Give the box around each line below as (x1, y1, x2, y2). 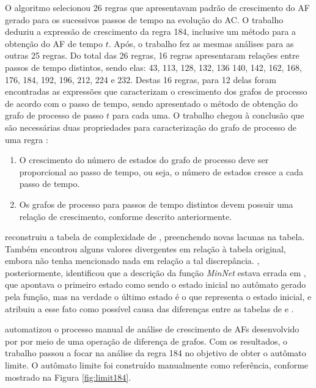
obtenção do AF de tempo (5, 37, 103, 49)
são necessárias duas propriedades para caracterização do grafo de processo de (5, 120, 296, 133)
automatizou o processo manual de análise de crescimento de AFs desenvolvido (5, 323, 299, 335)
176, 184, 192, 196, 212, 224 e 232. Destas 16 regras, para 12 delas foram (5, 73, 276, 86)
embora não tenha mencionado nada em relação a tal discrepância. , (5, 254, 260, 267)
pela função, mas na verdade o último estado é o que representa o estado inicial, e (5, 290, 312, 303)
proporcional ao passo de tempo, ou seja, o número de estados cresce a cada (19, 165, 303, 178)
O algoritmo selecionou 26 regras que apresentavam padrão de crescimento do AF (5, 1, 310, 13)
